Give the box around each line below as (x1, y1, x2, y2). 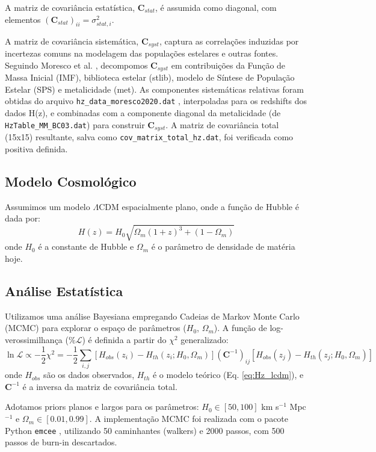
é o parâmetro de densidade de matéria (151, 240, 295, 253)
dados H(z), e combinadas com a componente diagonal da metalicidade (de (5, 107, 281, 119)
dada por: (5, 212, 40, 224)
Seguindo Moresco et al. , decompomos (5, 58, 148, 71)
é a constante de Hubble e (38, 240, 134, 253)
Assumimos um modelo (5, 200, 90, 212)
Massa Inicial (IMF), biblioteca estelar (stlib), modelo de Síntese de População (5, 71, 295, 84)
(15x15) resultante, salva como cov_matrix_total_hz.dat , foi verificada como (5, 131, 294, 143)
